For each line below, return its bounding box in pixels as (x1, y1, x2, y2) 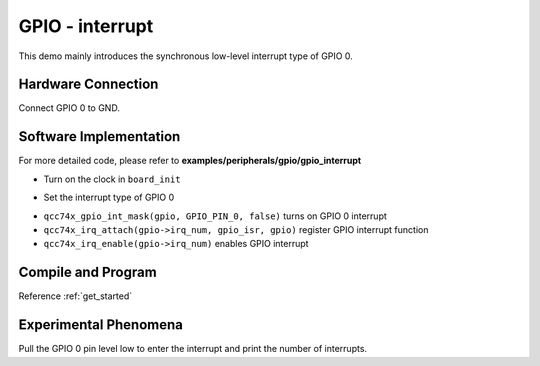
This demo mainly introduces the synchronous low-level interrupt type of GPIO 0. (18, 50, 354, 62)
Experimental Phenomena (18, 316, 184, 334)
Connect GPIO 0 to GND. (18, 102, 120, 114)
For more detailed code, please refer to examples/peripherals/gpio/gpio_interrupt (18, 155, 362, 167)
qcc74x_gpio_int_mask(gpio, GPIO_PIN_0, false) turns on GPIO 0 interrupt (43, 210, 387, 222)
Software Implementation (18, 128, 181, 145)
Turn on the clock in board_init (43, 173, 181, 185)
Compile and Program (18, 264, 157, 281)
